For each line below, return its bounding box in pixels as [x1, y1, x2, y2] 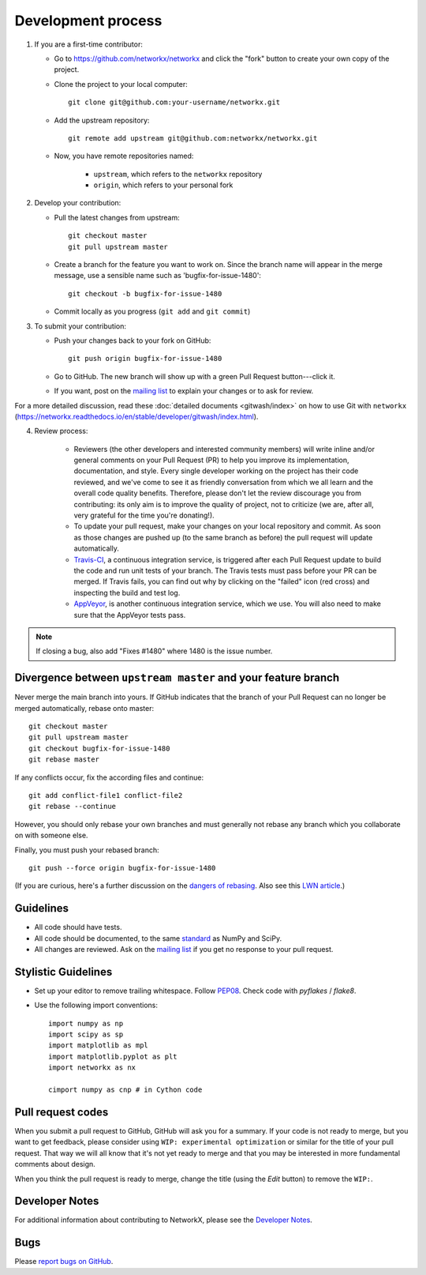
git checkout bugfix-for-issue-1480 [28, 743, 170, 753]
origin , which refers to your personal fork [93, 180, 234, 190]
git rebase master [28, 755, 100, 764]
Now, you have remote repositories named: [54, 151, 194, 161]
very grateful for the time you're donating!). [73, 510, 215, 521]
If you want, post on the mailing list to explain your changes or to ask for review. [54, 386, 314, 396]
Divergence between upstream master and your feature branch [14, 671, 339, 685]
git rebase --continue [28, 802, 117, 811]
